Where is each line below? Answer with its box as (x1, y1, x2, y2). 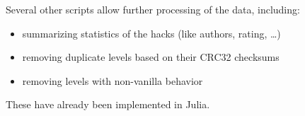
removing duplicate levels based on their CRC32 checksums (22, 50, 280, 64)
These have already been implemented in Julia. (6, 97, 210, 112)
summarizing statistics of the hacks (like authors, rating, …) (22, 25, 281, 40)
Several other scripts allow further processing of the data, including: (6, 2, 300, 16)
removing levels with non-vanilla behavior (22, 73, 203, 88)
